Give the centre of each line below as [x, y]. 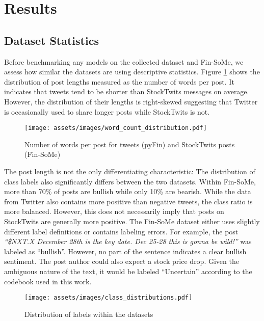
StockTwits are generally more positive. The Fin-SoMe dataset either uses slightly [132, 221]
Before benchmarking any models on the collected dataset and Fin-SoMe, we [124, 61]
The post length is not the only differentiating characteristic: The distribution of [130, 171]
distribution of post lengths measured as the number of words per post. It [119, 81]
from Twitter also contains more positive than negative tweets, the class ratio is [128, 201]
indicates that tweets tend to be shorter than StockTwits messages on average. [127, 91]
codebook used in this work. [48, 281]
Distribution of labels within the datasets [89, 314]
